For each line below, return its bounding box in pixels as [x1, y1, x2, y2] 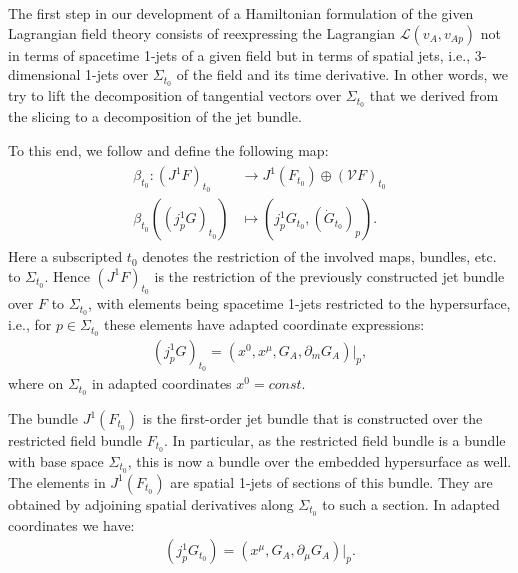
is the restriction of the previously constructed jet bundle [154, 265, 505, 286]
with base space [8, 450, 104, 471]
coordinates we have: [8, 514, 135, 535]
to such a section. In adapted [322, 493, 500, 514]
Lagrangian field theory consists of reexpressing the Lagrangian [8, 22, 396, 43]
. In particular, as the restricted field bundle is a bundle [164, 430, 506, 450]
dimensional [8, 64, 81, 85]
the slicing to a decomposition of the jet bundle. [8, 105, 302, 126]
